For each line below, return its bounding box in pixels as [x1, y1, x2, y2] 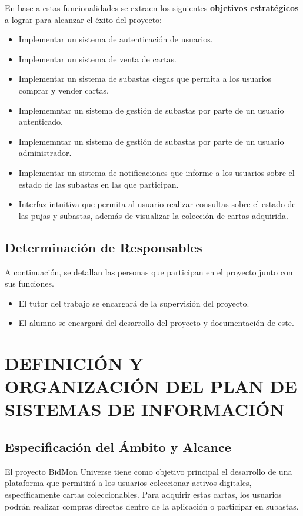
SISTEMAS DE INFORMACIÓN [5, 397, 285, 421]
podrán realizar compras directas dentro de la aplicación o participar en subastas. [5, 500, 299, 512]
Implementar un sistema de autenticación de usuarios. [18, 33, 213, 45]
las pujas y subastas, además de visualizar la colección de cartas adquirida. [18, 209, 288, 221]
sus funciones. [5, 277, 54, 289]
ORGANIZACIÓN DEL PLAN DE [5, 374, 297, 398]
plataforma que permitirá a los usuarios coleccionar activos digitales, [5, 477, 252, 489]
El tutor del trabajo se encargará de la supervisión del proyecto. [18, 297, 249, 309]
